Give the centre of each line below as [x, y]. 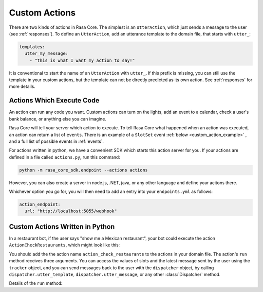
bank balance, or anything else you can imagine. [58, 119]
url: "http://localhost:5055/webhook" [71, 211]
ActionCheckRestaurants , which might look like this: [65, 245]
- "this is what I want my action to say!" [82, 60]
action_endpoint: [40, 205]
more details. [22, 86]
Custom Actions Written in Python [62, 227]
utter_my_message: [46, 54]
